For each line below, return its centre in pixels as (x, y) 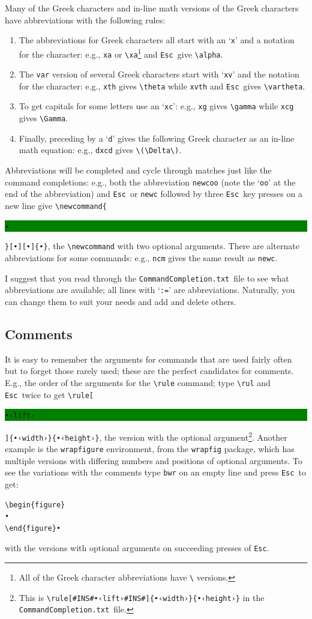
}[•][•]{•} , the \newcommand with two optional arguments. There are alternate (152, 246)
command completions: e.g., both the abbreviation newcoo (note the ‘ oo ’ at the (150, 182)
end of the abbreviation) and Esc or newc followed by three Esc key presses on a (154, 194)
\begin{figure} (35, 505)
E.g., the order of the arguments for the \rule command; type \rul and (138, 382)
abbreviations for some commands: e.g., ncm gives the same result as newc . (141, 257)
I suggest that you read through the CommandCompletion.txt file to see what (147, 278)
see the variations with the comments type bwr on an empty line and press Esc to (155, 472)
